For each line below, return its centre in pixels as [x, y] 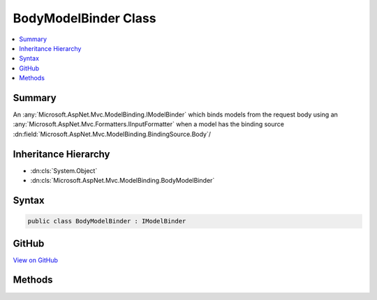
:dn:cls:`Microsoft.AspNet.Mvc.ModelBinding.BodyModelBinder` [123, 181]
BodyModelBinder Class [84, 18]
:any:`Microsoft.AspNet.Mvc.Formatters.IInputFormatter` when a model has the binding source [148, 124]
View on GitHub [36, 260]
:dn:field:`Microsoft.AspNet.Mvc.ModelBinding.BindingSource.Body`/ [112, 134]
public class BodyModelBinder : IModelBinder [107, 221]
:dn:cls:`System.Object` [64, 170]
